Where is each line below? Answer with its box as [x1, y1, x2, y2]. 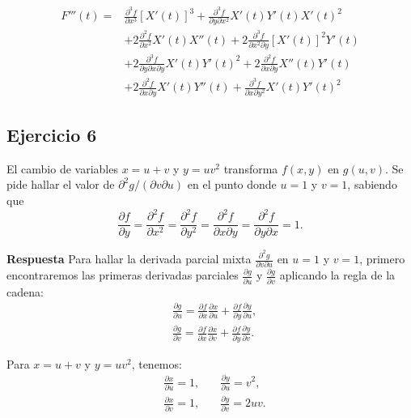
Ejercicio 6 [6, 122, 97, 147]
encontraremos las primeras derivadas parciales [6, 267, 239, 284]
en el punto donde [187, 176, 277, 193]
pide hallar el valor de [6, 176, 115, 193]
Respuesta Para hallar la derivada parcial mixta [6, 250, 252, 267]
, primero [359, 250, 405, 267]
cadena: [6, 283, 44, 300]
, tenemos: [131, 355, 182, 372]
